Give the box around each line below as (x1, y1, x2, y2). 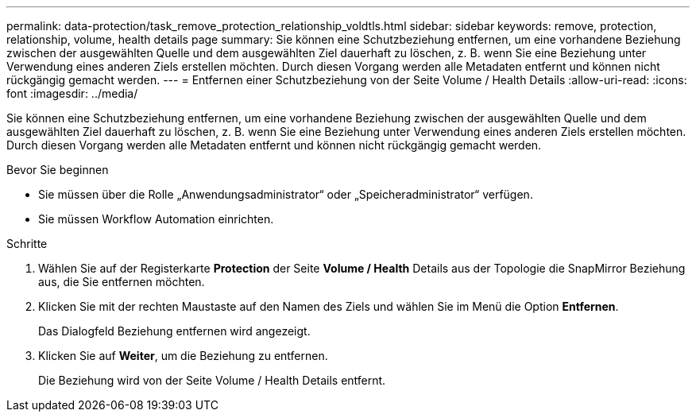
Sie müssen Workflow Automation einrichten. (38, 212, 274, 226)
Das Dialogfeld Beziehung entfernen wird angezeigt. (38, 324, 311, 338)
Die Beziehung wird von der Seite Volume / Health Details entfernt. (38, 373, 386, 387)
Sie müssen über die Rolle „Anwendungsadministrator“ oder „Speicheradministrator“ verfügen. (38, 188, 533, 201)
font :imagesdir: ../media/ (6, 87, 138, 100)
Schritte (6, 237, 48, 250)
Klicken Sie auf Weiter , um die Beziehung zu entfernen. (38, 349, 328, 362)
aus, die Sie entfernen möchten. (38, 275, 205, 288)
